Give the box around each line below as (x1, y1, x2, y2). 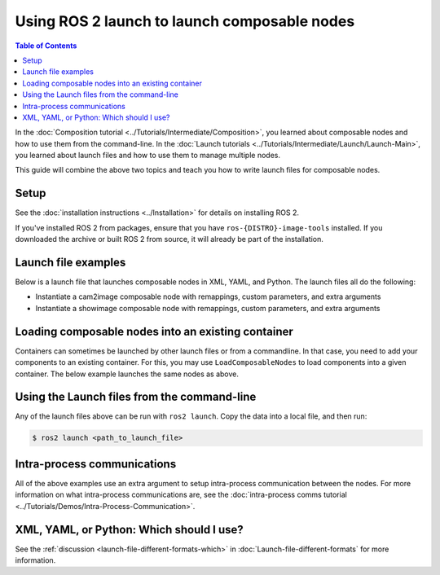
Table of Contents (15, 41, 77, 50)
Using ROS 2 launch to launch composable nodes (15, 12, 355, 30)
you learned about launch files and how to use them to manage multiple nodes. (15, 151, 281, 160)
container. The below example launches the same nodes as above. (15, 369, 240, 379)
